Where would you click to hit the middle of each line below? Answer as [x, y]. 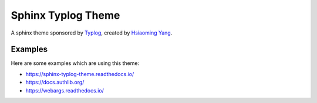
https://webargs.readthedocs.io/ [65, 90]
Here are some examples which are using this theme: [75, 63]
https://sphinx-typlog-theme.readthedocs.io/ [80, 74]
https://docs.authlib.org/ [55, 83]
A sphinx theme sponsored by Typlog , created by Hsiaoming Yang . [92, 33]
